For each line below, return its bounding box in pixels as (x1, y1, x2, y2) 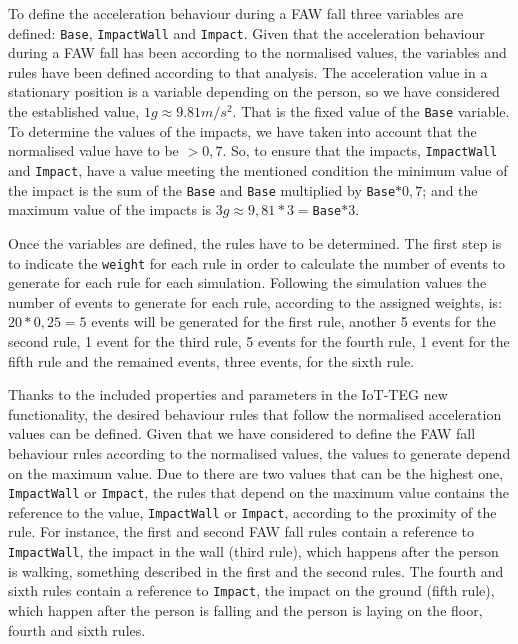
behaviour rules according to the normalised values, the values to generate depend (8, 442, 511, 463)
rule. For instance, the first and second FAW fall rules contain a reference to (8, 521, 475, 542)
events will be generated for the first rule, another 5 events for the (91, 311, 496, 332)
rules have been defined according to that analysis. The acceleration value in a (8, 61, 488, 82)
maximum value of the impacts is (8, 199, 212, 220)
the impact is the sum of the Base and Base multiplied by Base (8, 179, 396, 200)
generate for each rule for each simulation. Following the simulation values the (8, 272, 487, 293)
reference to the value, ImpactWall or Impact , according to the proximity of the (8, 501, 497, 522)
